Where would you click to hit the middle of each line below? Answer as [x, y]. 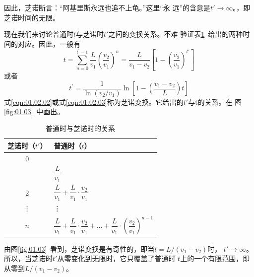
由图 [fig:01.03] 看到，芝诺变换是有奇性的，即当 [79, 248]
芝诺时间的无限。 [32, 17]
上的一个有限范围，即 [215, 258]
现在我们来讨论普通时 [39, 34]
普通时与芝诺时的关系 [81, 128]
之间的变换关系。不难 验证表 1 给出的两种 [176, 34]
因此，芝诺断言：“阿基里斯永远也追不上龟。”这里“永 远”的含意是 [107, 7]
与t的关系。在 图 [215, 102]
